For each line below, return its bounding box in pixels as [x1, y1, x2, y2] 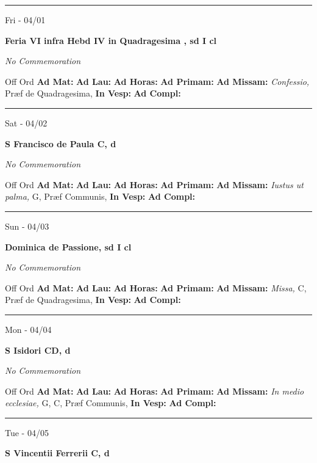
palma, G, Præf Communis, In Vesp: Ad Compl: [5, 190, 196, 203]
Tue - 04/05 [5, 426, 49, 439]
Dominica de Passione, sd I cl [5, 240, 132, 253]
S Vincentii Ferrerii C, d [5, 447, 110, 459]
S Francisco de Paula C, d [5, 137, 116, 150]
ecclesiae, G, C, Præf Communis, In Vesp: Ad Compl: [5, 396, 216, 409]
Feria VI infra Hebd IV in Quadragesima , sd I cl [5, 34, 217, 46]
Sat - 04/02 [5, 116, 48, 129]
